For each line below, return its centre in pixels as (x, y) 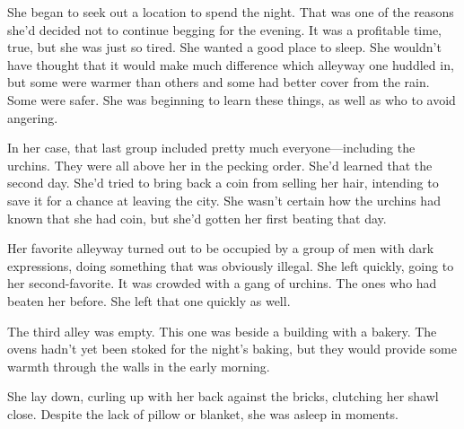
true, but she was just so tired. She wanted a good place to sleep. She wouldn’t (224, 47)
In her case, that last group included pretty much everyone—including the (211, 148)
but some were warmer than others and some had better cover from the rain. (219, 82)
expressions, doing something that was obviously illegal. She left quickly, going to (231, 265)
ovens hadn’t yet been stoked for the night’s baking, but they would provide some (232, 349)
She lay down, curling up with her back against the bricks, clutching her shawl (223, 396)
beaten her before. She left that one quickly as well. (149, 300)
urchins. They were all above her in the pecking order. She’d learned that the (220, 165)
